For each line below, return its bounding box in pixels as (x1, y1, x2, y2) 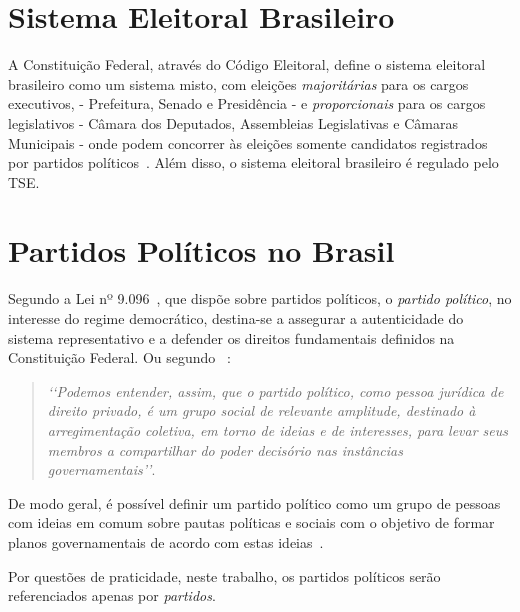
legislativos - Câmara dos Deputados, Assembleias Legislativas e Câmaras (8, 112, 458, 133)
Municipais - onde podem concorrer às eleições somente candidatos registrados (8, 132, 488, 153)
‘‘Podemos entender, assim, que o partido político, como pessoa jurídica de (47, 380, 504, 401)
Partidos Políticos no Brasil (8, 230, 395, 271)
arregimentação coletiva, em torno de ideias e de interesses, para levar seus (47, 419, 508, 440)
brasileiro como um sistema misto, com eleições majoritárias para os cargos (8, 73, 469, 94)
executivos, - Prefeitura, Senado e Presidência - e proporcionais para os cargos (8, 93, 486, 114)
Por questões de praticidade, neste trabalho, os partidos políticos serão (8, 565, 441, 586)
